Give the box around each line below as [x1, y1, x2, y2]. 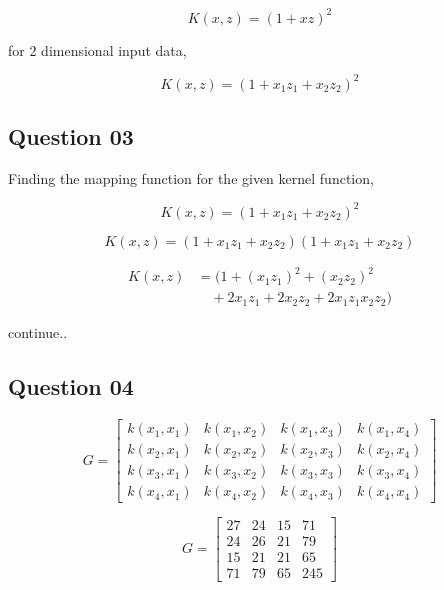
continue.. [8, 322, 68, 343]
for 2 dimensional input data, [8, 39, 187, 60]
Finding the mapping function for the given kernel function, [8, 167, 374, 188]
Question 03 [8, 120, 134, 151]
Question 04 [8, 371, 134, 402]
